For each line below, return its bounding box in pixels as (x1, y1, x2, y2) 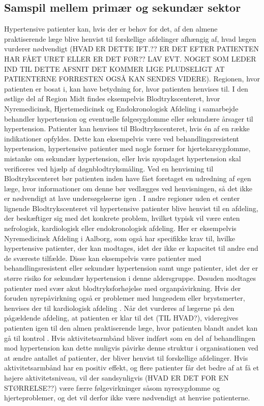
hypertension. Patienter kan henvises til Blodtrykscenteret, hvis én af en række (4, 123, 250, 134)
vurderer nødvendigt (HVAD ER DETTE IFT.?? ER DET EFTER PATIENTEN (4, 43, 259, 54)
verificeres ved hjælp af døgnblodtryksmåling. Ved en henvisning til (4, 163, 214, 173)
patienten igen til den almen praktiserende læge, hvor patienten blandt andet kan (4, 323, 258, 333)
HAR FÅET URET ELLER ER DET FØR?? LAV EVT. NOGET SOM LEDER (4, 53, 256, 64)
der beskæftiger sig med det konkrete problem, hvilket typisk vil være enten (4, 213, 240, 223)
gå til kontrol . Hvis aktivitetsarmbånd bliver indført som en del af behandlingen (4, 332, 255, 343)
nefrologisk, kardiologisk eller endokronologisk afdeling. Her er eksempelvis (4, 223, 237, 234)
